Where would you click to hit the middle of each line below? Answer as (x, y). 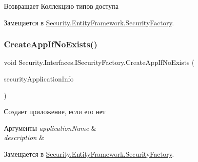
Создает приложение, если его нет (55, 111)
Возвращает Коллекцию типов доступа (61, 6)
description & (24, 137)
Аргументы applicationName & (50, 128)
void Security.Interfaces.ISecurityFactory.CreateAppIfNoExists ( (99, 62)
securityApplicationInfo (39, 79)
